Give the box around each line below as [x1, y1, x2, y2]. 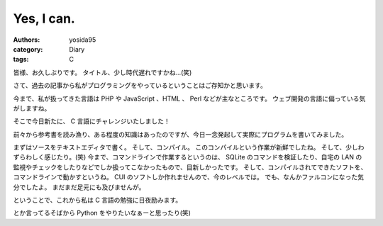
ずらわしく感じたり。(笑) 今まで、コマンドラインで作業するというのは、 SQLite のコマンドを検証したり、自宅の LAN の [13, 153, 362, 162]
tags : [13, 55, 29, 64]
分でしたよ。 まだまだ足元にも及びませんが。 [13, 183, 145, 191]
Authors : [13, 35, 40, 44]
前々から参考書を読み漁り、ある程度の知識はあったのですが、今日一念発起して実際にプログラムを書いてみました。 [13, 130, 348, 138]
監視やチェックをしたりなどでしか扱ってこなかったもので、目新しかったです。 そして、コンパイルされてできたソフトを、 [13, 163, 367, 171]
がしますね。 [13, 103, 51, 113]
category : [13, 45, 43, 53]
